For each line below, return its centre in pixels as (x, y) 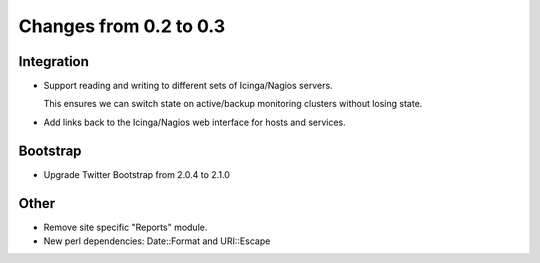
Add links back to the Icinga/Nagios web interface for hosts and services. (195, 122)
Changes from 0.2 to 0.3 (122, 26)
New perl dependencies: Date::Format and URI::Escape (157, 241)
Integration (54, 61)
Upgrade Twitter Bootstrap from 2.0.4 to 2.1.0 (136, 174)
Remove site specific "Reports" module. (125, 227)
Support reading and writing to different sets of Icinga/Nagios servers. (188, 86)
